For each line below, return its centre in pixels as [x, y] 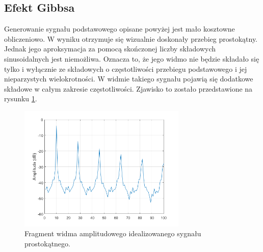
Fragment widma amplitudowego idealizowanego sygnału [113, 233]
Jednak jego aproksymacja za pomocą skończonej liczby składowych [110, 49]
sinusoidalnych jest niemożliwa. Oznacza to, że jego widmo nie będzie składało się [132, 58]
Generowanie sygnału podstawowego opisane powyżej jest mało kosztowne [120, 29]
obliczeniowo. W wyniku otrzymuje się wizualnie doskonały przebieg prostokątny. [131, 38]
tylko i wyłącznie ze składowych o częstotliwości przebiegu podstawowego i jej [126, 68]
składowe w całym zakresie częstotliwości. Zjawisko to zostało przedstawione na [128, 88]
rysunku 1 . [21, 99]
